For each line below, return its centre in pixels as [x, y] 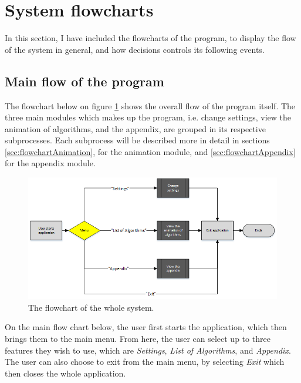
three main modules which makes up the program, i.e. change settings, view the [148, 117]
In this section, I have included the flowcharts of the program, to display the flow [150, 38]
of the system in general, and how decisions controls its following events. [135, 49]
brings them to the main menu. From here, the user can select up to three [138, 338]
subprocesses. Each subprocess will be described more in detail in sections [137, 140]
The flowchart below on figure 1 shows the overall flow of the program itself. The [150, 105]
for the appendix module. [50, 163]
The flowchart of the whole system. [91, 307]
